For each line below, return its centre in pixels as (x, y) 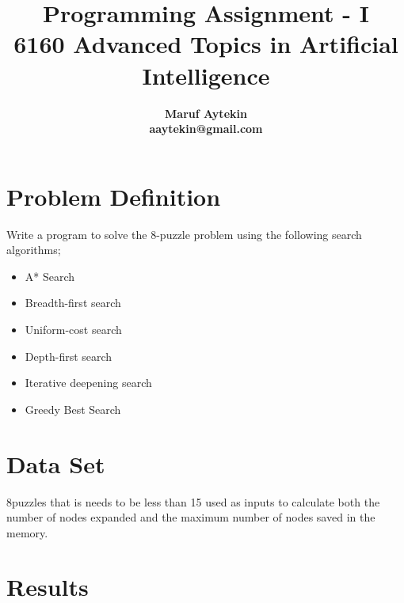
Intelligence (206, 75)
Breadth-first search (73, 303)
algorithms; (34, 250)
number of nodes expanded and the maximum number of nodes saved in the (191, 517)
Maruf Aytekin (206, 113)
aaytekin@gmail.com (206, 129)
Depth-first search (69, 356)
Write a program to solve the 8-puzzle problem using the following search (184, 234)
